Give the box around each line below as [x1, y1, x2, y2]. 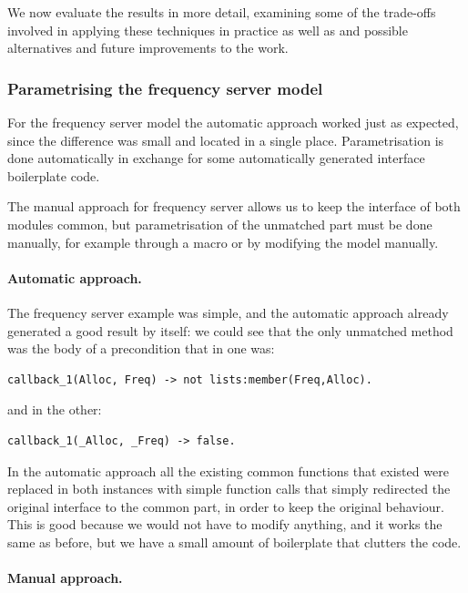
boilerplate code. [7, 166, 100, 185]
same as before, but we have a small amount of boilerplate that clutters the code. [7, 532, 462, 551]
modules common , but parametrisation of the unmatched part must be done [7, 214, 432, 233]
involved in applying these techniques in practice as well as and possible [7, 20, 408, 39]
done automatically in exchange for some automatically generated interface [7, 148, 425, 168]
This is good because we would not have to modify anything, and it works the [7, 515, 443, 534]
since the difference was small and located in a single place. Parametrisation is [7, 130, 444, 149]
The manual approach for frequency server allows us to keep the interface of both [7, 197, 461, 216]
